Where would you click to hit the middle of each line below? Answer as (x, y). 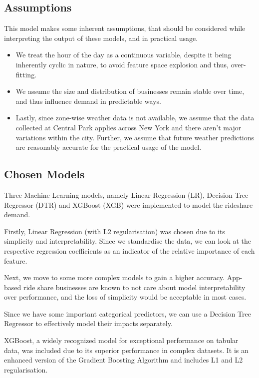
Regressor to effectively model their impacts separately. (88, 323)
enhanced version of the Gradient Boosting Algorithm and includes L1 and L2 (124, 360)
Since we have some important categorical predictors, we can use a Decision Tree (128, 313)
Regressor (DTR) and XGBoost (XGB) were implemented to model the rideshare (129, 204)
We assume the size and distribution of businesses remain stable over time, (130, 91)
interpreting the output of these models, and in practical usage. (101, 38)
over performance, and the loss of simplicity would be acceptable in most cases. (125, 297)
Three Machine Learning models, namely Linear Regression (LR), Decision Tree (126, 194)
